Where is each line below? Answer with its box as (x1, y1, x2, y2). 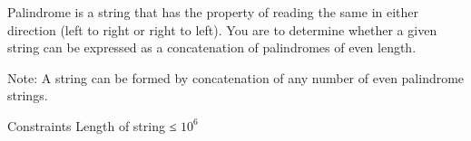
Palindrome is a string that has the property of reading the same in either (7, 3, 419, 21)
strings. (7, 86, 48, 105)
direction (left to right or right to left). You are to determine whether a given (7, 20, 437, 39)
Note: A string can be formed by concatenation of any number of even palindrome (7, 68, 465, 87)
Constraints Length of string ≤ (7, 116, 177, 135)
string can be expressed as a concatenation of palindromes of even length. (7, 38, 417, 57)
